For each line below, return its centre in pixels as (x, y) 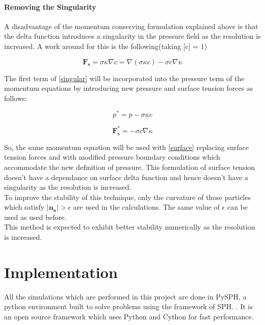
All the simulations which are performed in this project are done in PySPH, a (125, 296)
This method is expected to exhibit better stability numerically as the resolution (130, 227)
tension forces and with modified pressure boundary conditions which (112, 157)
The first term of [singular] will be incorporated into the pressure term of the (124, 78)
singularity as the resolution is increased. (68, 187)
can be (238, 207)
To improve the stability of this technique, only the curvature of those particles (128, 197)
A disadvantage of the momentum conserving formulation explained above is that (131, 26)
